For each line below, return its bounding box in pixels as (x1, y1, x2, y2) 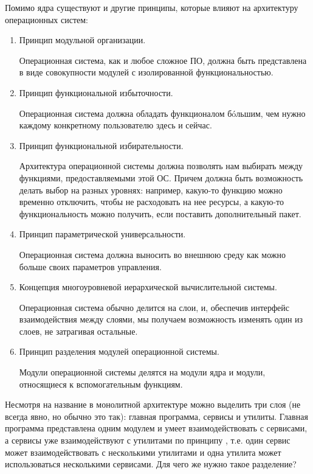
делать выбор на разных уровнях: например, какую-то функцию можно (19, 183, 283, 196)
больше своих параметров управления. (19, 260, 162, 273)
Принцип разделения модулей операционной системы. (19, 345, 219, 358)
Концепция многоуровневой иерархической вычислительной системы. (19, 281, 277, 293)
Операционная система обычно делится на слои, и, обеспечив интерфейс (19, 301, 289, 313)
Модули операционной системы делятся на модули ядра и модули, (19, 366, 266, 378)
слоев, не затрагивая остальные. (19, 324, 138, 337)
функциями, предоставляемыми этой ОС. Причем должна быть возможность (19, 171, 303, 184)
